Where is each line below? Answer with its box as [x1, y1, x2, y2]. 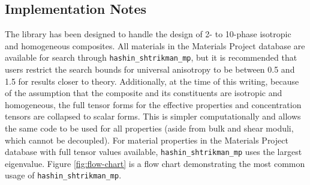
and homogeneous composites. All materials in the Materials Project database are [5, 39, 305, 52]
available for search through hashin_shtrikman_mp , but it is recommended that [5, 51, 297, 64]
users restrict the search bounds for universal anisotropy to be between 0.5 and [5, 63, 295, 76]
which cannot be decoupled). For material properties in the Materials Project [5, 133, 288, 146]
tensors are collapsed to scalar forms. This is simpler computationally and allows [5, 110, 301, 123]
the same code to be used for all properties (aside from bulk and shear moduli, [5, 122, 294, 135]
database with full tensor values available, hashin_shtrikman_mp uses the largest [5, 145, 302, 158]
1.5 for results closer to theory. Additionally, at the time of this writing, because [5, 74, 299, 87]
